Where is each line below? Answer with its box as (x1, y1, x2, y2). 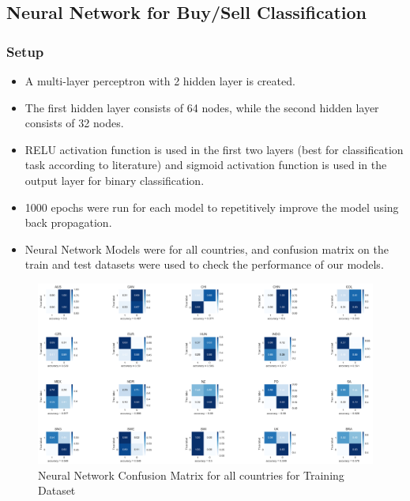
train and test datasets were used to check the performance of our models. (24, 256, 384, 273)
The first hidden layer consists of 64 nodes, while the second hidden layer (24, 99, 379, 115)
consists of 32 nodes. (24, 115, 124, 131)
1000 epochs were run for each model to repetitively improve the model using (24, 198, 399, 215)
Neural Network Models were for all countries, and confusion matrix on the (24, 240, 389, 257)
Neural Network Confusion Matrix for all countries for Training (38, 466, 344, 483)
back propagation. (24, 214, 112, 231)
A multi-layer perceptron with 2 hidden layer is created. (24, 73, 295, 89)
